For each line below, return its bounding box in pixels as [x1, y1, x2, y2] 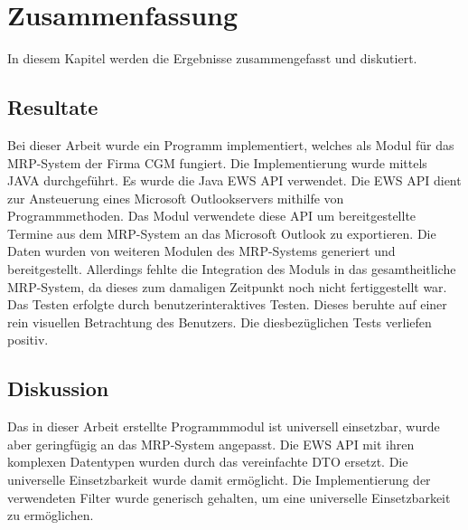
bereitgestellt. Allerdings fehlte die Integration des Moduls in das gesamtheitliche [7, 260, 456, 279]
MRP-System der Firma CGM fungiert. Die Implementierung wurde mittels [7, 153, 427, 172]
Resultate [7, 93, 98, 121]
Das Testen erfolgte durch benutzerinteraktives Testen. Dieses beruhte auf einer [7, 295, 447, 314]
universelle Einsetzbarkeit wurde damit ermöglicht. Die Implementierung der [7, 470, 431, 489]
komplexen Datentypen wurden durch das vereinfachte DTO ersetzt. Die [7, 452, 408, 471]
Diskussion [7, 374, 109, 402]
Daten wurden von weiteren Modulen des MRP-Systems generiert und [7, 241, 396, 260]
